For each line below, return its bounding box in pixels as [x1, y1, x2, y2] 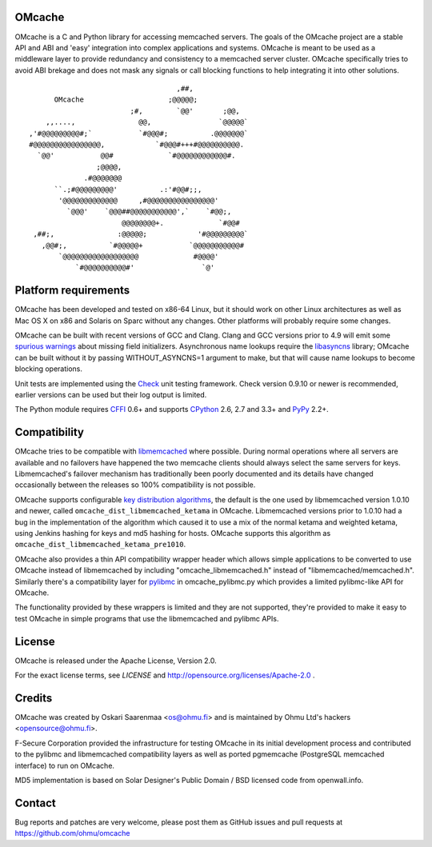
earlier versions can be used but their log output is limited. [14, 390, 207, 399]
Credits [14, 691, 53, 705]
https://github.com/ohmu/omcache [14, 829, 130, 838]
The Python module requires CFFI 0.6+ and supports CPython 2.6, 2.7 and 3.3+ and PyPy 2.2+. [14, 405, 329, 414]
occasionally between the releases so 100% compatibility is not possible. [14, 480, 256, 489]
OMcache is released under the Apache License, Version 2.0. [14, 656, 218, 665]
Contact [14, 796, 56, 809]
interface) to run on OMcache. [14, 761, 115, 770]
